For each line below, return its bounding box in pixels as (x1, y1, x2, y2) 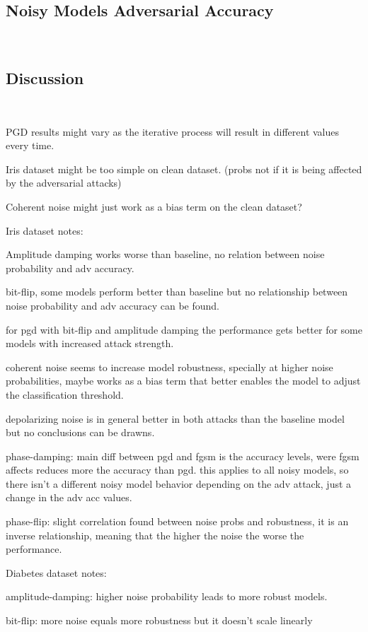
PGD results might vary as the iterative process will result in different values (6, 124, 340, 139)
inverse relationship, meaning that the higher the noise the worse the (6, 527, 304, 542)
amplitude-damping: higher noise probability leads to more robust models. (6, 589, 328, 604)
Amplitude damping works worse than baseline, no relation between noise (6, 247, 325, 262)
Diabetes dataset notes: (6, 565, 107, 580)
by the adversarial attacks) (6, 175, 122, 190)
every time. (6, 138, 54, 153)
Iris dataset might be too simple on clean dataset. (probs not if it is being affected (6, 161, 362, 176)
